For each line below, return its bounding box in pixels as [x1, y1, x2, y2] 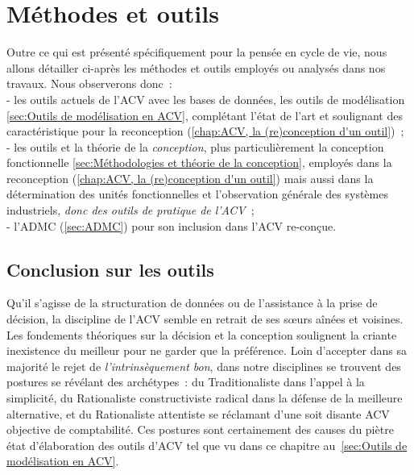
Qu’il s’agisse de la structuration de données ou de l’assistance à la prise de [6, 294, 378, 311]
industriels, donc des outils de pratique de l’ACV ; [6, 202, 255, 219]
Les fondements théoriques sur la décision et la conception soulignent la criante [6, 326, 397, 343]
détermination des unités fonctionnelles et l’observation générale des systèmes [6, 185, 388, 202]
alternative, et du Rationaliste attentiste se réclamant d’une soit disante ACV [6, 405, 390, 422]
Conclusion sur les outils [6, 256, 214, 281]
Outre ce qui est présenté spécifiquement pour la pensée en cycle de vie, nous [6, 44, 387, 60]
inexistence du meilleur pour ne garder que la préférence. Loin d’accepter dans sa [6, 342, 407, 359]
